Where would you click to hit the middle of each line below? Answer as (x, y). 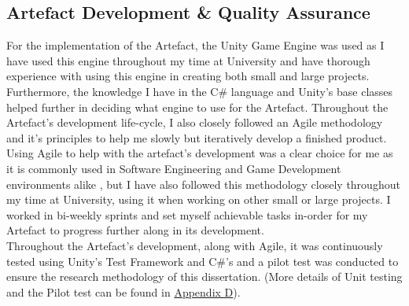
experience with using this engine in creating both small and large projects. (188, 76)
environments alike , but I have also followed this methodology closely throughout (203, 184)
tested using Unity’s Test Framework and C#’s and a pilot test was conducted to (203, 261)
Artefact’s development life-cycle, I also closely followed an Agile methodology (195, 122)
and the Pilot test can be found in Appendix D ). (123, 291)
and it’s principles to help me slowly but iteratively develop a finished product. (197, 137)
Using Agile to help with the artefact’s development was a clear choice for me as (200, 153)
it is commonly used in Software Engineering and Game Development (174, 168)
